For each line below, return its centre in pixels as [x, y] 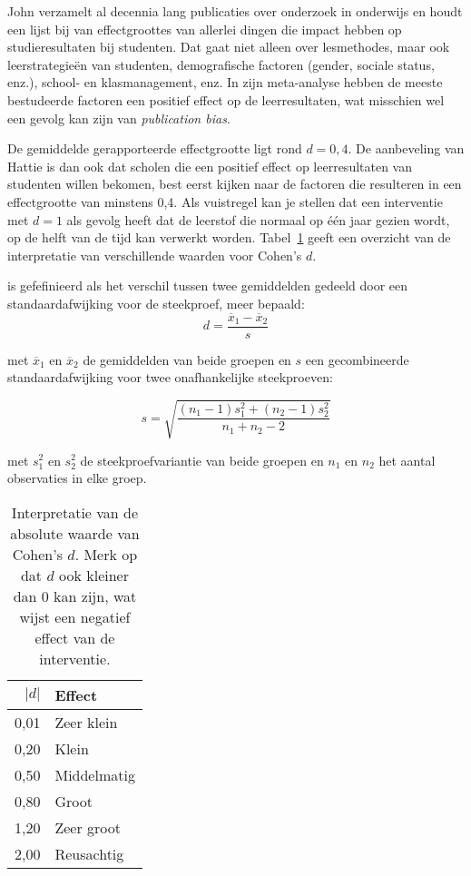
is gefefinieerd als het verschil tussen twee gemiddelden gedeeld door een [208, 285]
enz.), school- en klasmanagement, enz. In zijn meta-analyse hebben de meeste [225, 82]
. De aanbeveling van [406, 148]
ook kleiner [94, 575]
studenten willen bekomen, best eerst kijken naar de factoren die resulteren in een [235, 184]
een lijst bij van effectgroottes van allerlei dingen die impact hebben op [205, 29]
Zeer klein [86, 722]
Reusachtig [89, 853]
